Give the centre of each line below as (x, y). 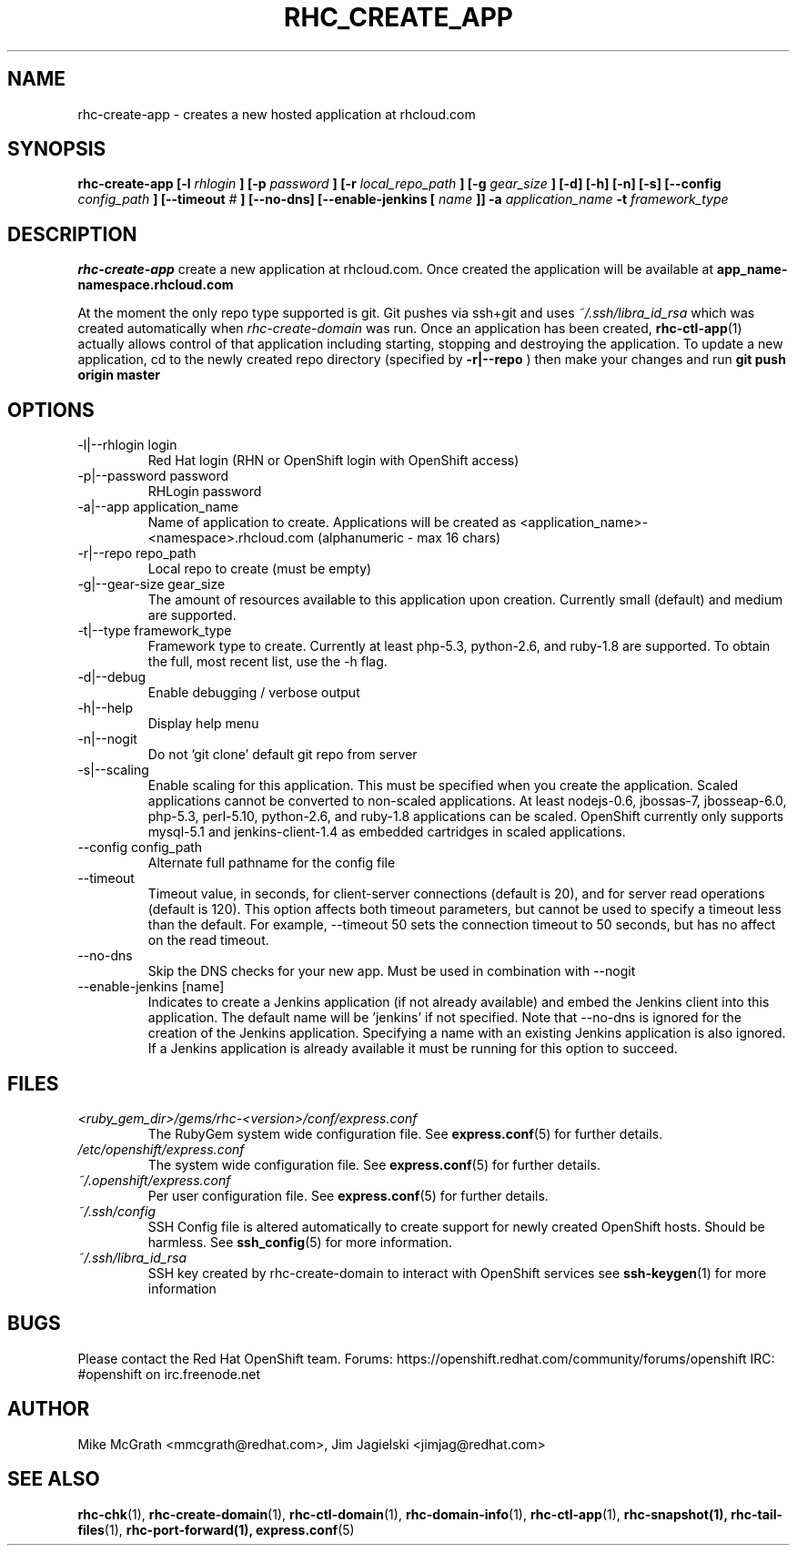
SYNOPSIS (57, 149)
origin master (119, 375)
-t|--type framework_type (155, 631)
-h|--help (106, 708)
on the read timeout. (208, 940)
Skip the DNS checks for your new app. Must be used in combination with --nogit (392, 971)
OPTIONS (51, 410)
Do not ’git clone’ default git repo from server (282, 755)
